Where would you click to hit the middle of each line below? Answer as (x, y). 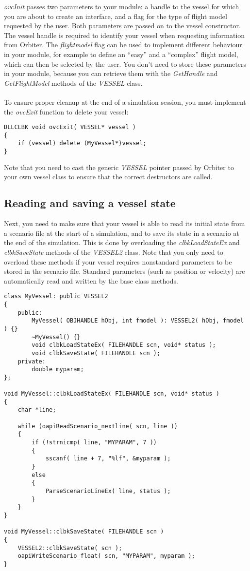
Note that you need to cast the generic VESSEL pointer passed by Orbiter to (119, 167)
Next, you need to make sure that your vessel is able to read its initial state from (125, 223)
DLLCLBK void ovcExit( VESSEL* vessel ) (70, 127)
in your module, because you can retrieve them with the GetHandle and (111, 73)
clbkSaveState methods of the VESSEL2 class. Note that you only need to (114, 252)
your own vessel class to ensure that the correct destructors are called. (108, 177)
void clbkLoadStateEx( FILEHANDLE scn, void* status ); (124, 345)
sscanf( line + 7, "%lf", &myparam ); (108, 459)
